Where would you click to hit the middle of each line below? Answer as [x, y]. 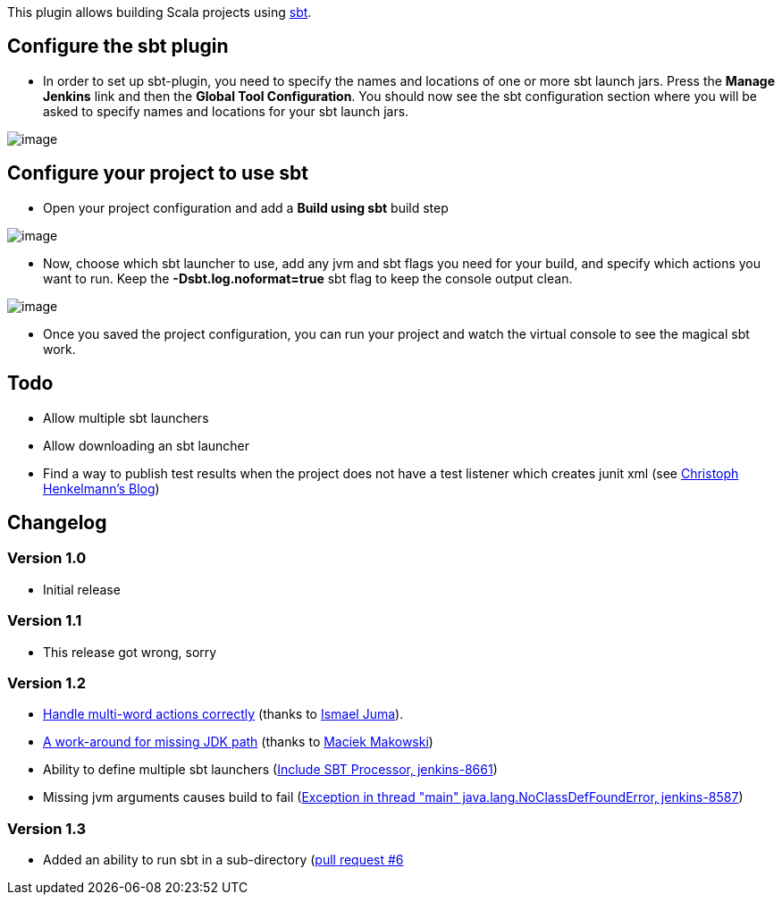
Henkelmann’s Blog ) [101, 488]
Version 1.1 [45, 621]
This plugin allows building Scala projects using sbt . [160, 12]
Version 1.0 [47, 558]
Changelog [57, 522]
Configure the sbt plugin [118, 46]
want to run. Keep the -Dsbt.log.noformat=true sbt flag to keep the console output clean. [308, 278]
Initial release [82, 589]
